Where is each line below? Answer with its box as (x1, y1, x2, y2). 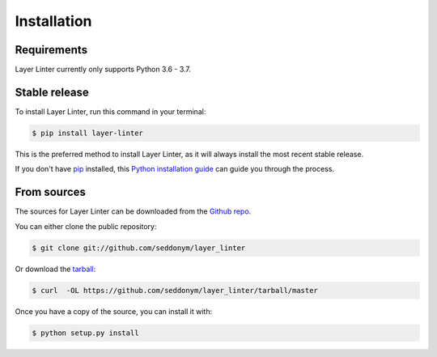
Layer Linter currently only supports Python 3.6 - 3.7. (15, 65, 192, 74)
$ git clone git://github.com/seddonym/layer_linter (32, 243, 246, 253)
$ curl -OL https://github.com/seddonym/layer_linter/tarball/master (32, 286, 319, 295)
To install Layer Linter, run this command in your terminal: (15, 106, 206, 117)
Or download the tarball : (15, 264, 96, 274)
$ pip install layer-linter (32, 128, 143, 138)
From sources (15, 185, 87, 199)
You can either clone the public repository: (15, 221, 157, 231)
